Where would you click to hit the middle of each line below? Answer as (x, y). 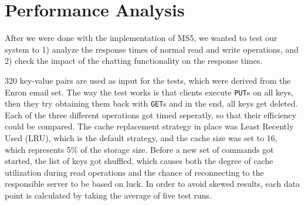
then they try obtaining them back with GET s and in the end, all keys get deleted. (151, 103)
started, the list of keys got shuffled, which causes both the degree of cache (139, 161)
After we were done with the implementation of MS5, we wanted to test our (141, 38)
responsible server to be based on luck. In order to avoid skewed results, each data (152, 184)
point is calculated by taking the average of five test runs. (109, 195)
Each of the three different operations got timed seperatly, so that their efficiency (151, 115)
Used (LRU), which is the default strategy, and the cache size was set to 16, (141, 138)
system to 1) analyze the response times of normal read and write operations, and (152, 49)
